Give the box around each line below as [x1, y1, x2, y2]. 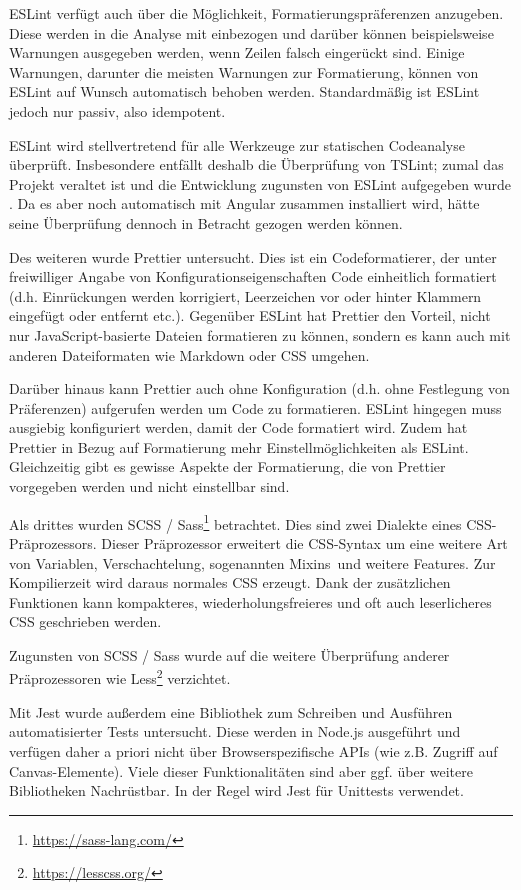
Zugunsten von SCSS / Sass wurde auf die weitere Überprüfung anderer [9, 644, 450, 665]
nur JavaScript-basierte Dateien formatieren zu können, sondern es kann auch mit [9, 324, 511, 345]
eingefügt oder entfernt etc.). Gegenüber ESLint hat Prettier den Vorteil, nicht [9, 305, 491, 326]
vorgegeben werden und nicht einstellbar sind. [9, 476, 290, 497]
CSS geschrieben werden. [9, 611, 162, 632]
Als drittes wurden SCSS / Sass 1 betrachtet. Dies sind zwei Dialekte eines [9, 510, 462, 534]
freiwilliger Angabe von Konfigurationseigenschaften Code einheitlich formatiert [9, 266, 497, 287]
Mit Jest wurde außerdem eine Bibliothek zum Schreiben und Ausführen [9, 701, 453, 722]
